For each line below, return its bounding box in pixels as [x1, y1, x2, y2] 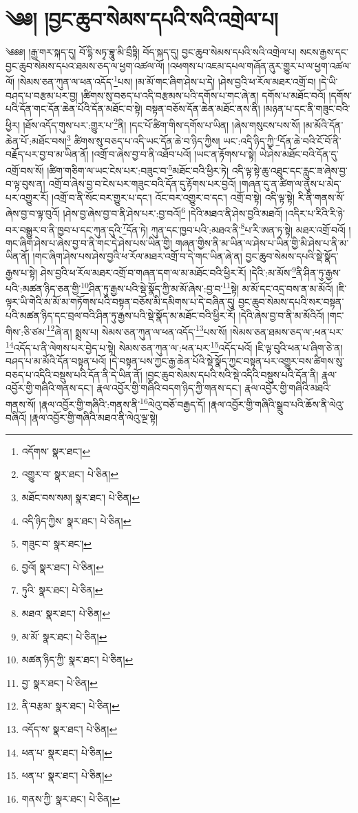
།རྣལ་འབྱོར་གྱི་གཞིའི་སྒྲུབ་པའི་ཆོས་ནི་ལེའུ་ [208, 397, 344, 411]
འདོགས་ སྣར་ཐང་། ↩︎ [21, 443, 91, 458]
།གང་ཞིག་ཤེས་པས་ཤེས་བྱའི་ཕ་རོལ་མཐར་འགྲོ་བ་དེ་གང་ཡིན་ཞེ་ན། [32, 249, 242, 263]
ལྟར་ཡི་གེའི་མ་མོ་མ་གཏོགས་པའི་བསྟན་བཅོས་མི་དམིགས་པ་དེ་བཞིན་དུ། [6, 294, 235, 309]
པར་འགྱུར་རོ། [6, 190, 49, 204]
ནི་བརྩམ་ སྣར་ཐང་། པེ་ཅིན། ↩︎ [21, 699, 120, 713]
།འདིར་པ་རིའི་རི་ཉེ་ [285, 205, 346, 220]
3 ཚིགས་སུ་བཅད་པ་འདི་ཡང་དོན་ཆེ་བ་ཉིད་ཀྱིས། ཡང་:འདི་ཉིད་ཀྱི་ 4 [66, 132, 280, 148]
